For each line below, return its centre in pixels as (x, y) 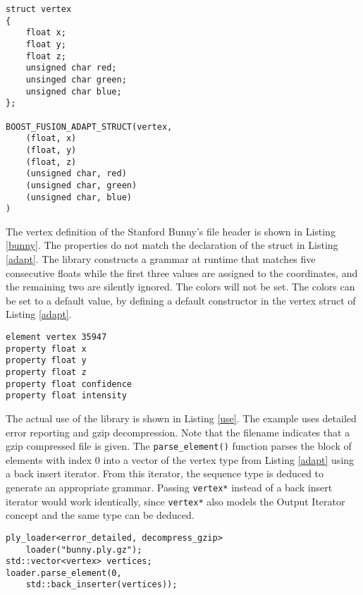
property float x (46, 349)
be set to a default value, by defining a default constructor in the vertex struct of (181, 300)
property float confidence (69, 384)
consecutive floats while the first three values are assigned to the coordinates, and (182, 272)
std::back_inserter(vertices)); (101, 585)
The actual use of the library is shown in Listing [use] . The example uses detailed (181, 418)
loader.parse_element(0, (64, 573)
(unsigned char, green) (81, 185)
